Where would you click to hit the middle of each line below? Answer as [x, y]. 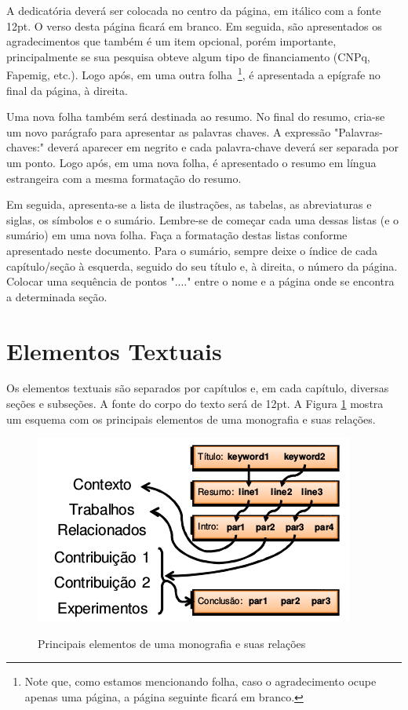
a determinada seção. [57, 296]
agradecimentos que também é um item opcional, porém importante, [171, 41]
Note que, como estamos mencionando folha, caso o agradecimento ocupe [200, 681]
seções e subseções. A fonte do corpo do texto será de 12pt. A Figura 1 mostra [195, 404]
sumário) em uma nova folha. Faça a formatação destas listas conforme [177, 235]
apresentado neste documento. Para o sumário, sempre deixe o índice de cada [192, 250]
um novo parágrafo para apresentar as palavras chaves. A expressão [169, 131]
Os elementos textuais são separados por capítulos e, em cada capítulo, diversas [198, 388]
